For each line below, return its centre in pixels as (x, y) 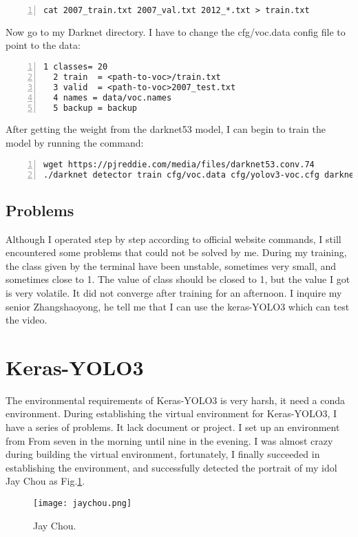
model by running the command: (75, 143)
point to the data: (43, 45)
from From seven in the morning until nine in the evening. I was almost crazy (169, 440)
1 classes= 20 (76, 67)
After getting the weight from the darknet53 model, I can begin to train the (166, 129)
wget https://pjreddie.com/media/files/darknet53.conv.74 (179, 164)
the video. (27, 320)
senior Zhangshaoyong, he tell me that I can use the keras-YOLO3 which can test (178, 306)
